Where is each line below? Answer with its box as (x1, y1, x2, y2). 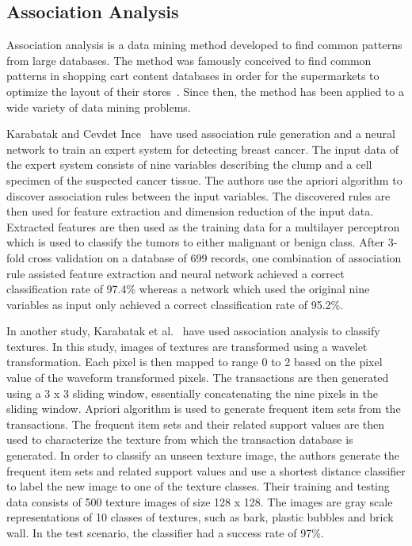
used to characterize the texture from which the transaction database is (6, 431, 353, 448)
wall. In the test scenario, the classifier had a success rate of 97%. (6, 525, 324, 541)
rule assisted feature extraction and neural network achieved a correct (6, 265, 345, 281)
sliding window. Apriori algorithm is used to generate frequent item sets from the (6, 400, 401, 417)
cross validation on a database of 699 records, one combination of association (28, 249, 402, 265)
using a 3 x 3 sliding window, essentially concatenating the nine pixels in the (6, 384, 378, 401)
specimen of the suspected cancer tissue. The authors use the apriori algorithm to (6, 171, 402, 188)
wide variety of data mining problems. (6, 98, 191, 115)
